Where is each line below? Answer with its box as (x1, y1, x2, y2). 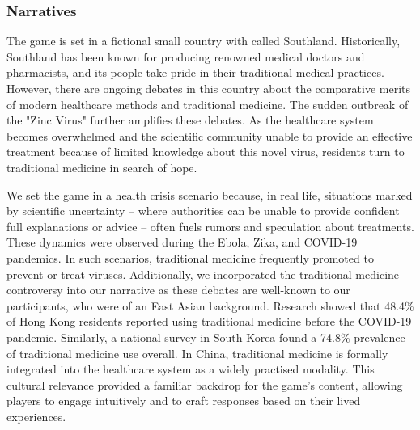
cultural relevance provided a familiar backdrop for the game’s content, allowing (6, 376, 403, 393)
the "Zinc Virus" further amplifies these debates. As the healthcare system (6, 112, 374, 129)
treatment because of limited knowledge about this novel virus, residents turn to (6, 143, 405, 160)
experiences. (6, 407, 66, 424)
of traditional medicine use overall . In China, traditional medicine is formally (6, 344, 388, 361)
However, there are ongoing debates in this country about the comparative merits (6, 80, 410, 96)
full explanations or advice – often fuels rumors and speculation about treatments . (6, 217, 414, 234)
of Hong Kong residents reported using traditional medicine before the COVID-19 (6, 313, 412, 330)
